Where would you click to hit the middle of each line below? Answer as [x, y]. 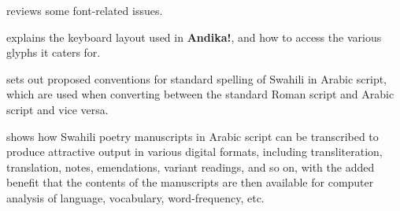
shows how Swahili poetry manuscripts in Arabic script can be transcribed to [193, 136]
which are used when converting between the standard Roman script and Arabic [200, 94]
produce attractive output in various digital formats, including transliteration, [194, 152]
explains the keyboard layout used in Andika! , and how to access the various [194, 37]
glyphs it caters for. [54, 52]
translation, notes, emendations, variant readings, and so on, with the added [191, 167]
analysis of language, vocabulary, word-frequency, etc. [135, 197]
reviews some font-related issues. [85, 10]
